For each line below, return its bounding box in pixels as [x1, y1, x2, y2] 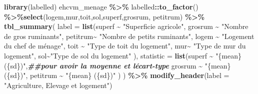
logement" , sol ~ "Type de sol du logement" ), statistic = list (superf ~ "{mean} [4, 50, 242, 60]
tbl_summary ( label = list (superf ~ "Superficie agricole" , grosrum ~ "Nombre [4, 21, 248, 31]
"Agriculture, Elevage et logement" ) [4, 79, 112, 90]
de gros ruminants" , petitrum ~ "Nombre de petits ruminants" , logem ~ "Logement [4, 30, 254, 41]
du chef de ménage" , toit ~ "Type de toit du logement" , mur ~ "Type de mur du [4, 40, 246, 51]
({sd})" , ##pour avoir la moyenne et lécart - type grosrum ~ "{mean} [4, 60, 231, 70]
